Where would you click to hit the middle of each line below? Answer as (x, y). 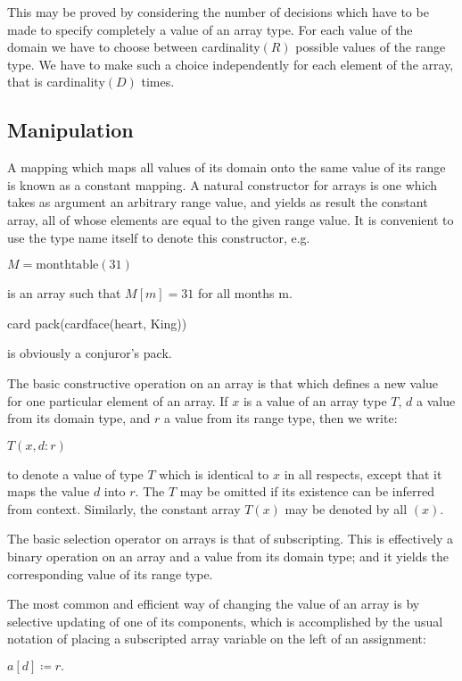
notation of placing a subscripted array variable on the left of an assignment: (217, 639)
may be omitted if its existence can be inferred (307, 491)
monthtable (67, 266)
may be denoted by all (346, 508)
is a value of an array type (315, 400)
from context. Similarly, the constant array (124, 508)
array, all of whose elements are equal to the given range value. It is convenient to (231, 219)
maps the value (49, 491)
